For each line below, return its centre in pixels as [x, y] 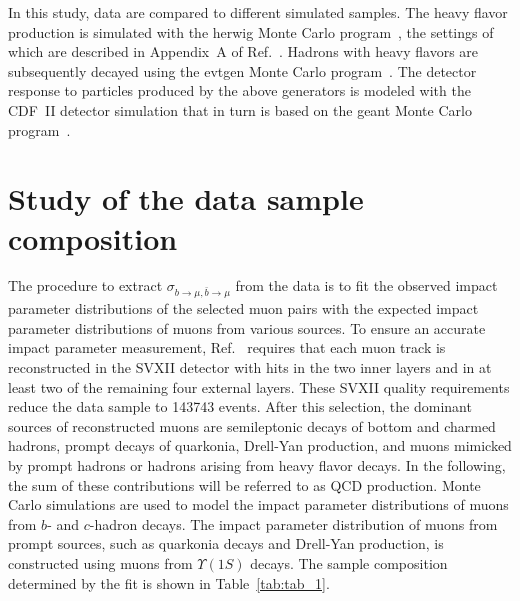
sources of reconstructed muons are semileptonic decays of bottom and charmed [252, 425]
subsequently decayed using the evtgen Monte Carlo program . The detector [242, 70]
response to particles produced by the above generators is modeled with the [239, 90]
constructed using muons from [100, 562]
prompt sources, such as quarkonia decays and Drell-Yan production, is [226, 543]
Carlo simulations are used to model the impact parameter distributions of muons [258, 504]
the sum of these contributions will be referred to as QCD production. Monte [244, 484]
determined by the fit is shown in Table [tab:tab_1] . [169, 582]
